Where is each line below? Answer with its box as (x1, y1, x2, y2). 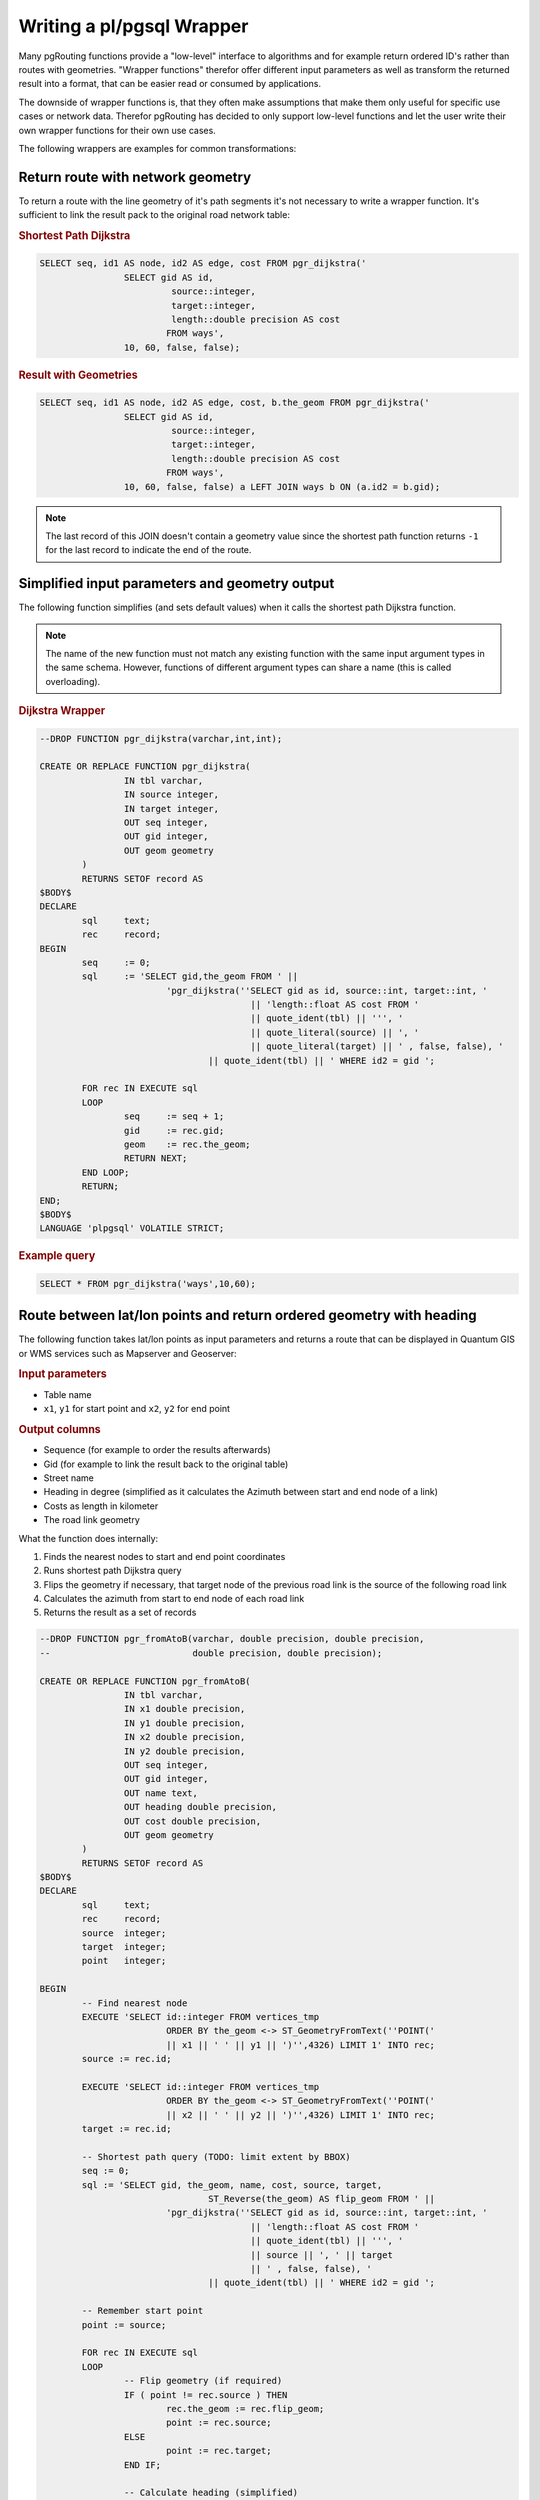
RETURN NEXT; (123, 1153, 188, 1164)
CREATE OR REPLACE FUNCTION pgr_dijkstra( (39, 761, 251, 772)
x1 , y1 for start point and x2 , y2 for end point (43, 1403, 230, 1415)
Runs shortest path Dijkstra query (43, 1565, 182, 1577)
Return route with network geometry (18, 168, 252, 185)
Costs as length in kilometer (43, 1500, 159, 1512)
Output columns (18, 1422, 101, 1436)
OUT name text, (123, 1787, 199, 1799)
